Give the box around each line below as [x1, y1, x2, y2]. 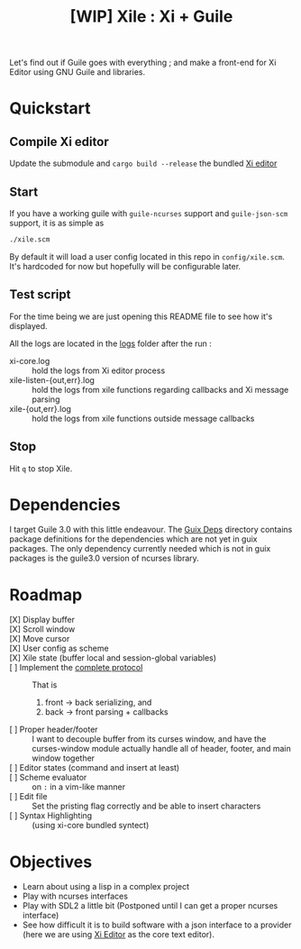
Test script [9, 287, 71, 303]
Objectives [9, 852, 93, 871]
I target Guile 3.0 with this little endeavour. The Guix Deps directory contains [9, 525, 293, 535]
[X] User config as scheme [9, 643, 110, 654]
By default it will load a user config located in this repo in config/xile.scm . [9, 251, 286, 262]
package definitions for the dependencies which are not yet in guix [9, 534, 258, 544]
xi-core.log [9, 355, 50, 366]
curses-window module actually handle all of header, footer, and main [32, 744, 291, 754]
